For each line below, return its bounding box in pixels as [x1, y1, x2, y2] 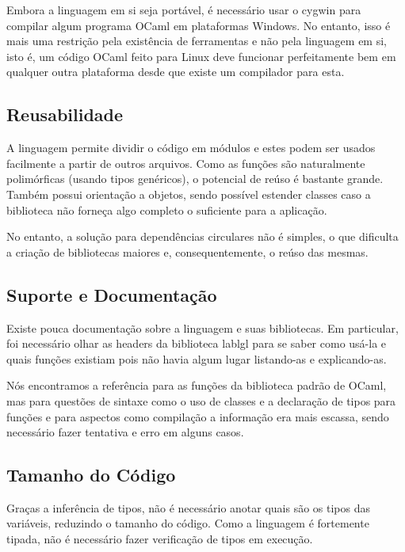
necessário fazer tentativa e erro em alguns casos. [6, 424, 244, 440]
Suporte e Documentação [6, 282, 217, 306]
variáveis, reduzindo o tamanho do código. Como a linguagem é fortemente [6, 515, 369, 531]
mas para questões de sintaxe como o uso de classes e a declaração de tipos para [6, 392, 396, 409]
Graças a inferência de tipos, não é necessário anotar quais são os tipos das [6, 499, 371, 516]
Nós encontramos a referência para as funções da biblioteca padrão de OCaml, [6, 377, 387, 394]
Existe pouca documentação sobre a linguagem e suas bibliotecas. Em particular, [6, 319, 399, 336]
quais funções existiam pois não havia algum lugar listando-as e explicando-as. [6, 350, 387, 367]
